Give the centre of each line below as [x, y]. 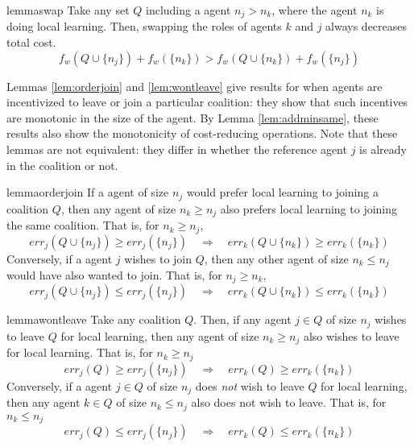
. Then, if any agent [242, 319]
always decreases [366, 26]
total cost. [31, 42]
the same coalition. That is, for [83, 225]
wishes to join [158, 258]
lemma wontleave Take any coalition [94, 319]
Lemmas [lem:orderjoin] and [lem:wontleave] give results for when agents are [195, 86]
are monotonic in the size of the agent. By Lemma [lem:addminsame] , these [193, 117]
